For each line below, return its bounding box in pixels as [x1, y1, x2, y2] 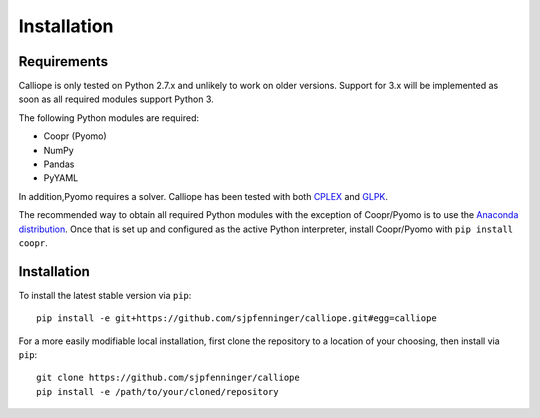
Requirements [18, 53, 109, 70]
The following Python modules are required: [18, 111, 200, 124]
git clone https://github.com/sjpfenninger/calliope [36, 372, 300, 384]
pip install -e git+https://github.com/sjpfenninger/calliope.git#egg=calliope [36, 313, 437, 324]
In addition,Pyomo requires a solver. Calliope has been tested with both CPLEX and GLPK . [18, 190, 389, 202]
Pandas [43, 158, 75, 170]
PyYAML [43, 172, 79, 184]
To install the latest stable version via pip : [18, 289, 192, 301]
